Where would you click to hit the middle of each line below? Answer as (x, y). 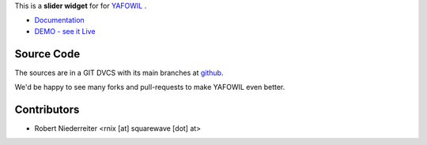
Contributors (47, 109)
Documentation (59, 20)
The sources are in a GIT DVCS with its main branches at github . (119, 72)
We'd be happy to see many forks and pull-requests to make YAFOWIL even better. (150, 87)
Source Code (47, 54)
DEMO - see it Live (65, 31)
